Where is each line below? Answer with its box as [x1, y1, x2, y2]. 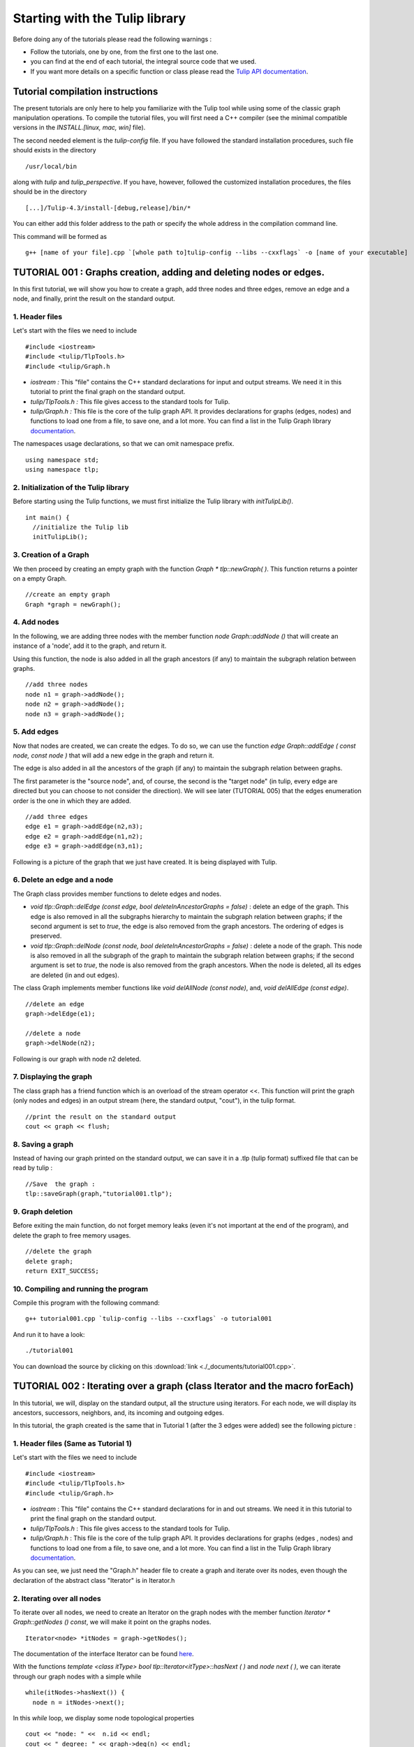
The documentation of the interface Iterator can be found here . [13, 1650, 195, 1658]
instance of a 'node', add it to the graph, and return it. [13, 641, 167, 650]
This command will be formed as [13, 232, 108, 240]
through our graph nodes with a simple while [13, 1672, 142, 1681]
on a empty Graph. [13, 574, 67, 583]
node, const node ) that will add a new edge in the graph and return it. [13, 751, 214, 760]
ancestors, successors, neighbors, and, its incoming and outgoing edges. [13, 1408, 225, 1416]
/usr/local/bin [25, 162, 77, 171]
